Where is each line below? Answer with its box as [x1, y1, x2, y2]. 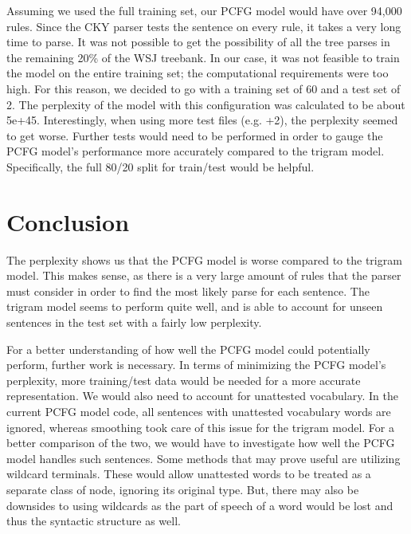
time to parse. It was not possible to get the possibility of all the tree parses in [6, 33, 390, 50]
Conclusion [6, 205, 130, 238]
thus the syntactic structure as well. [6, 512, 181, 529]
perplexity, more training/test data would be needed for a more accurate [6, 371, 361, 388]
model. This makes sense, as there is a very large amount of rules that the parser [6, 267, 401, 284]
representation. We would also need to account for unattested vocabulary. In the [6, 387, 398, 404]
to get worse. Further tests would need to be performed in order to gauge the [6, 127, 383, 143]
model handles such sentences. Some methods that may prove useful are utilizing [6, 450, 401, 466]
